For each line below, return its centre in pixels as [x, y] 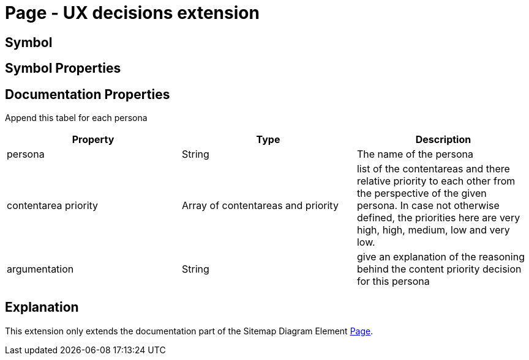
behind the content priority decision [439, 269]
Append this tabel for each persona [76, 118]
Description [443, 140]
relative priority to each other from [436, 181]
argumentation [40, 269]
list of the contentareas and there [433, 169]
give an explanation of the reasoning [441, 257]
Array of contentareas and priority [260, 206]
